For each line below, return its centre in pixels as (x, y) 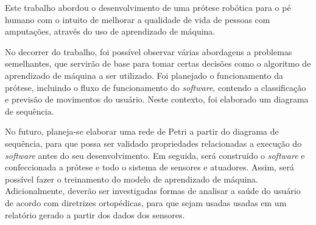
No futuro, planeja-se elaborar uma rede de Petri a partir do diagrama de (142, 131)
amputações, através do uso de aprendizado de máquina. (110, 31)
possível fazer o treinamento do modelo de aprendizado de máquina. (132, 179)
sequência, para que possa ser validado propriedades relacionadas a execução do (153, 143)
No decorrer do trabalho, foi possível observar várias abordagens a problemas (149, 51)
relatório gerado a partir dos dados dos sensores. (95, 214)
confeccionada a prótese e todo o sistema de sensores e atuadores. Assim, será (149, 167)
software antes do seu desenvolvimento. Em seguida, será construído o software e (155, 155)
